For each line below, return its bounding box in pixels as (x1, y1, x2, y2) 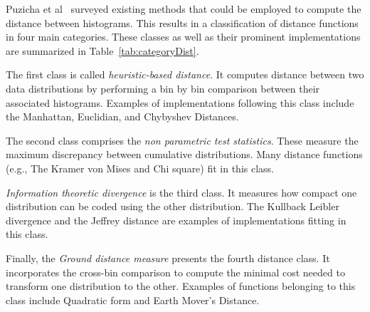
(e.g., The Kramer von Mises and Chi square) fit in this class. (6, 160, 275, 175)
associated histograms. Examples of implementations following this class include (6, 95, 354, 110)
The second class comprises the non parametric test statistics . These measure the (6, 132, 359, 147)
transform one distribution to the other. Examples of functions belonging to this (6, 279, 356, 293)
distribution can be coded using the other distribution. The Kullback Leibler (6, 199, 339, 214)
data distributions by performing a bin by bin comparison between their (6, 80, 320, 95)
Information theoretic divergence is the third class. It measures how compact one (6, 184, 357, 199)
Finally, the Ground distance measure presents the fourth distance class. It (6, 250, 330, 265)
